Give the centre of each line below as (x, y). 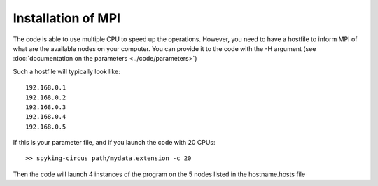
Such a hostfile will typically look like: (66, 71)
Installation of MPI (67, 18)
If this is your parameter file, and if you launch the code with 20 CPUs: (114, 143)
